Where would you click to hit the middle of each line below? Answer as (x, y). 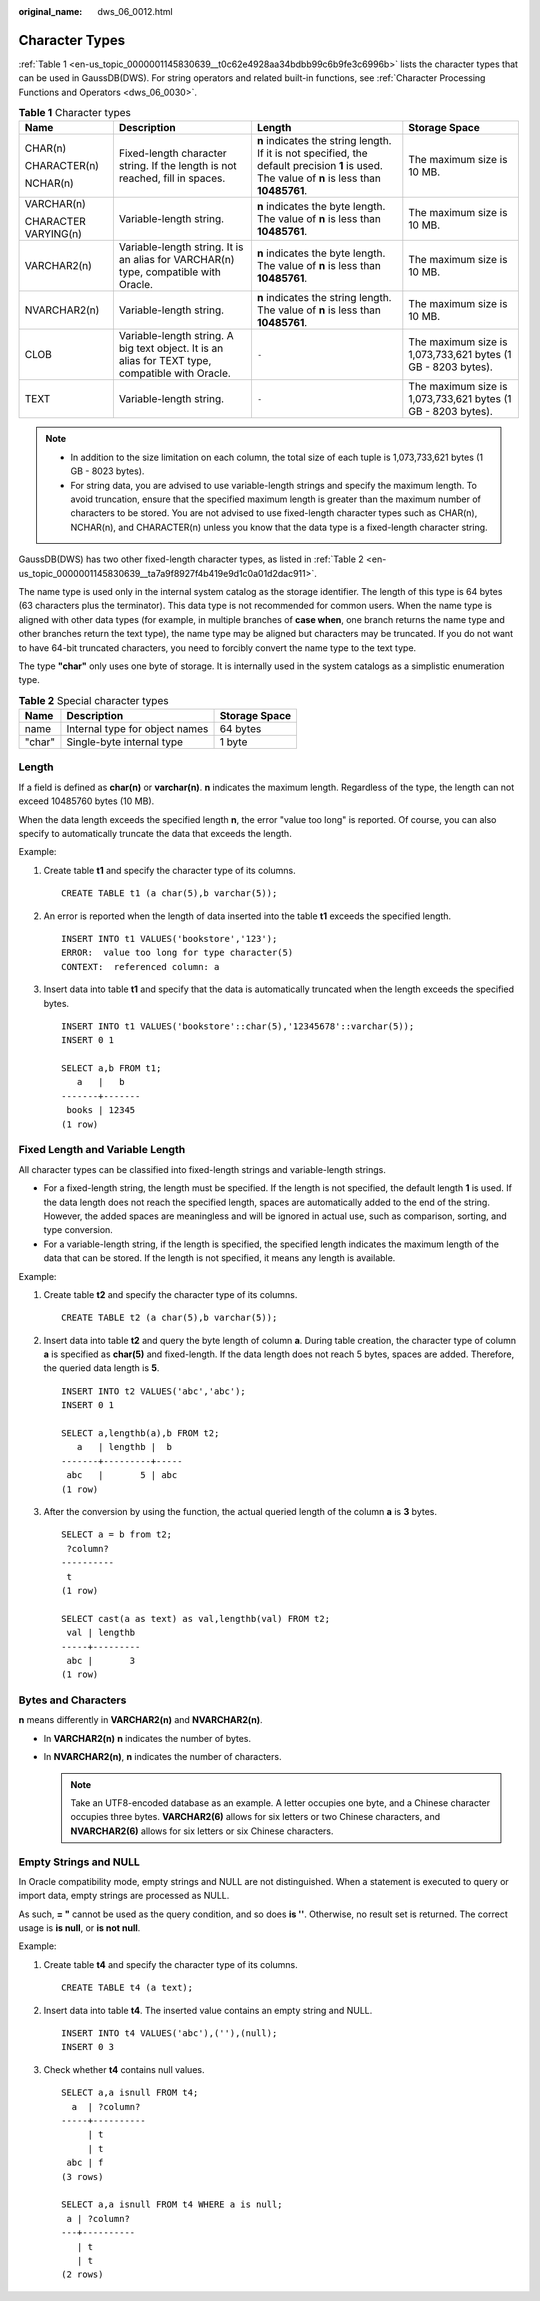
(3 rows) (82, 2176)
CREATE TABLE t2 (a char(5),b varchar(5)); (169, 1318)
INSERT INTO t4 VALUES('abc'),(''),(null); (169, 2033)
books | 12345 (101, 1110)
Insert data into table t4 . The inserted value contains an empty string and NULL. (208, 2010)
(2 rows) (82, 2274)
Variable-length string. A (176, 336)
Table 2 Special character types (93, 700)
